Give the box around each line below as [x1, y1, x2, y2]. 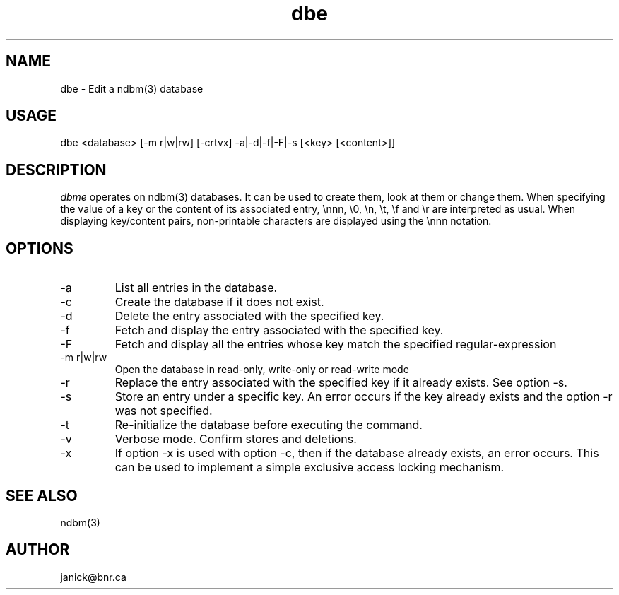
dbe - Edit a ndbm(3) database [60, 82, 204, 95]
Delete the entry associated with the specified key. [114, 309, 384, 324]
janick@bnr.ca [60, 570, 126, 583]
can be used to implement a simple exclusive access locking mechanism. [114, 460, 505, 475]
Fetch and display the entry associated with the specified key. [114, 323, 444, 338]
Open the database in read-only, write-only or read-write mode [114, 363, 409, 376]
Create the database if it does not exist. [114, 295, 324, 310]
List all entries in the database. [114, 281, 278, 295]
